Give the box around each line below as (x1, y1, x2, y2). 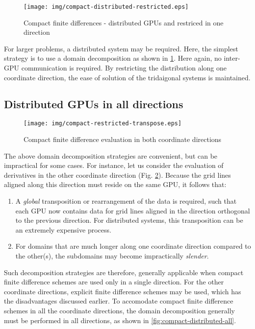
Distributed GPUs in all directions (4, 96, 183, 111)
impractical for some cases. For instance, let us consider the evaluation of (4, 160, 224, 170)
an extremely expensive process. (15, 224, 111, 235)
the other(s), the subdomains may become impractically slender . (15, 251, 209, 261)
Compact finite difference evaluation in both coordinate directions (24, 134, 222, 144)
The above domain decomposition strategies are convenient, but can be (4, 150, 218, 161)
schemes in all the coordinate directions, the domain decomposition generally (4, 305, 235, 315)
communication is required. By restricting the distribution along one (21, 63, 227, 73)
